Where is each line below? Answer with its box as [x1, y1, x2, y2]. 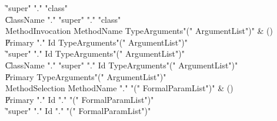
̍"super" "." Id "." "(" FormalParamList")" [5, 105, 151, 117]
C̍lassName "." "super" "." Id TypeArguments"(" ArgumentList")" [5, 58, 238, 71]
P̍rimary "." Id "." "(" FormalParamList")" [5, 93, 154, 105]
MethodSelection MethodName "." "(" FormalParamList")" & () [5, 82, 233, 94]
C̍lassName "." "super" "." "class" [5, 13, 121, 25]
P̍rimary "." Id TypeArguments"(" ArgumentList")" [5, 36, 188, 48]
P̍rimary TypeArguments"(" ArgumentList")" [5, 70, 166, 82]
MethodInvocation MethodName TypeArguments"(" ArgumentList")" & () [5, 25, 273, 37]
